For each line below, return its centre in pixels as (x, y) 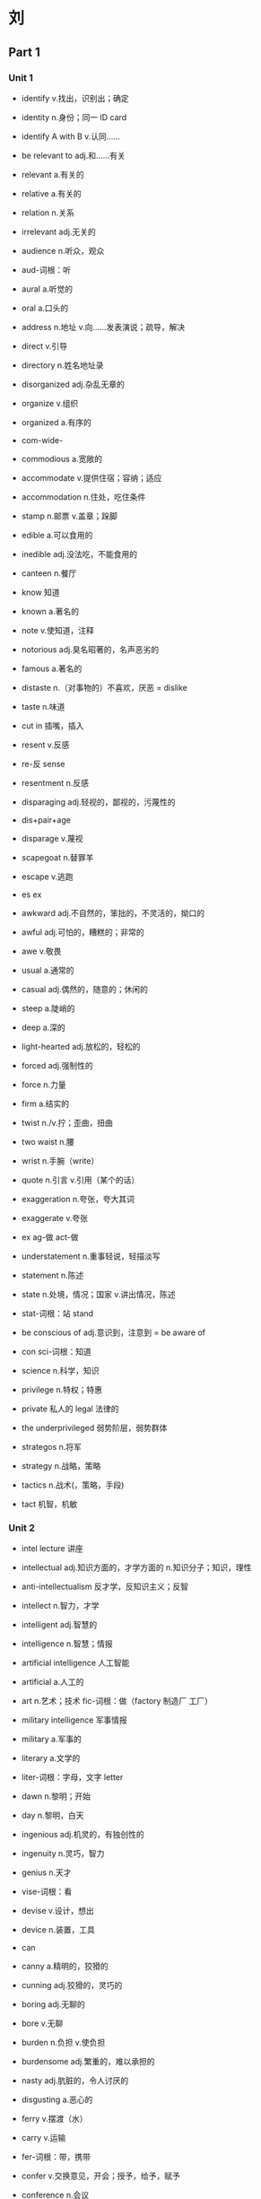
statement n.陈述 (52, 1275)
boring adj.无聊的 (53, 2004)
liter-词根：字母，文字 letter (72, 1777)
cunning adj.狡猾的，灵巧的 (72, 1985)
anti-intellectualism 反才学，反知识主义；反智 (105, 1587)
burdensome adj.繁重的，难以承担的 (88, 2062)
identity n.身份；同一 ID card (74, 117)
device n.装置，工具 (58, 1930)
